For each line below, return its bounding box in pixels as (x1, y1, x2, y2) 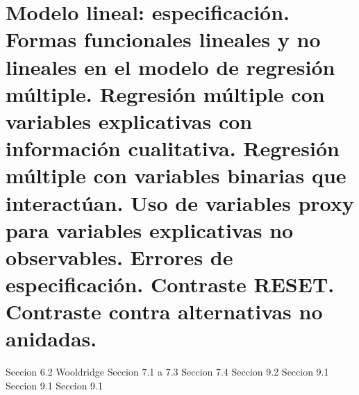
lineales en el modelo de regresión (6, 52, 335, 81)
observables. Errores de (6, 242, 233, 271)
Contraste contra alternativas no (6, 297, 323, 326)
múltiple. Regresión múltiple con (6, 79, 325, 108)
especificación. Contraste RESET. (6, 270, 335, 299)
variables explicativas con (6, 106, 253, 135)
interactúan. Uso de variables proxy (6, 188, 354, 217)
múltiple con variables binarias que (6, 161, 347, 190)
